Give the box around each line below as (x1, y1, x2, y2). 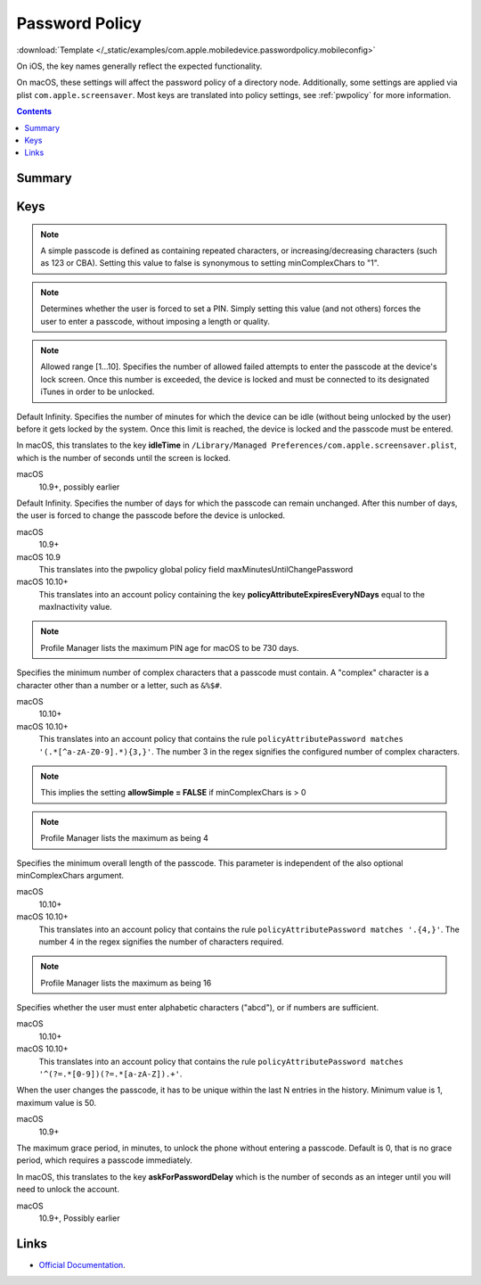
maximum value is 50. (16, 1097, 97, 1108)
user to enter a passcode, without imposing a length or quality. (40, 316, 271, 326)
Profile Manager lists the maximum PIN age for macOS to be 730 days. (40, 642, 299, 653)
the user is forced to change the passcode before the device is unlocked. (16, 510, 285, 521)
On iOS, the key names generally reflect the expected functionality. (16, 61, 263, 71)
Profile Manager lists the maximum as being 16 (40, 977, 212, 988)
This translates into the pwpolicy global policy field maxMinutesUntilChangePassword (38, 564, 354, 574)
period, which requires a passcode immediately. (16, 1155, 193, 1166)
